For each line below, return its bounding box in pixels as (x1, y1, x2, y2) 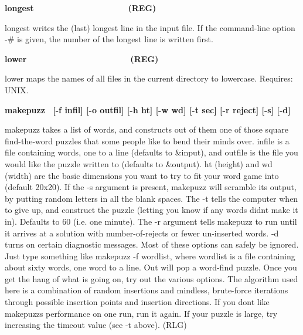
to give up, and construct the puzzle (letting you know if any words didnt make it (5, 204, 298, 216)
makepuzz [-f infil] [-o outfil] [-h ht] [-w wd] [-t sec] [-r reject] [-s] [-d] (5, 103, 291, 116)
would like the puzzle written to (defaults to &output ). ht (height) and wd (5, 157, 273, 170)
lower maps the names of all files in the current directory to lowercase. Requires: (5, 72, 293, 84)
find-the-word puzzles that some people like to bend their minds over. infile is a (5, 134, 290, 147)
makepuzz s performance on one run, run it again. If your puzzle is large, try (5, 307, 278, 319)
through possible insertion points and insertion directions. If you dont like (5, 296, 270, 308)
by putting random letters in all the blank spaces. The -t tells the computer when (5, 192, 298, 204)
